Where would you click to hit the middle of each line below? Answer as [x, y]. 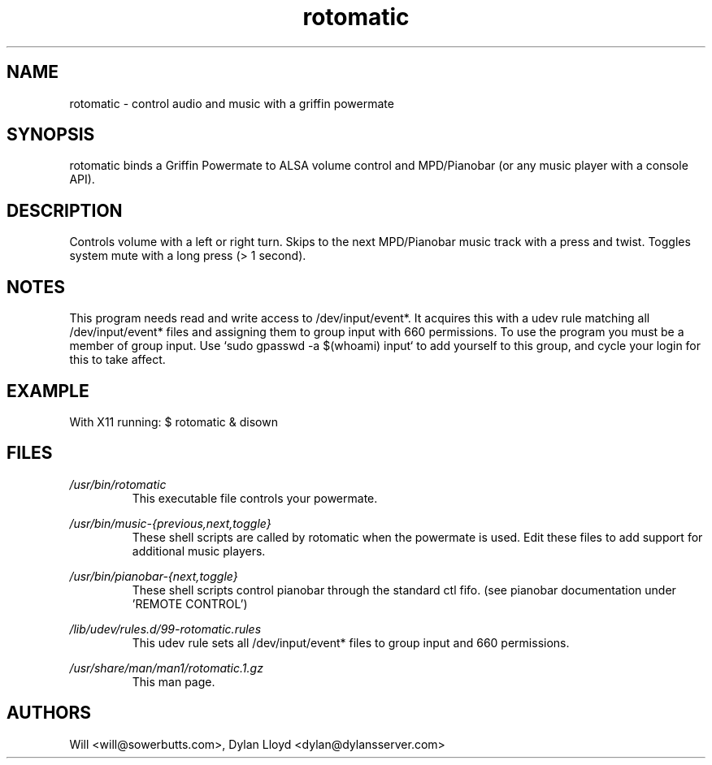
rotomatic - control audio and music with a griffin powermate [232, 103]
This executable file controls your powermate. [255, 498]
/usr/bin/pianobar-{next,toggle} [154, 576]
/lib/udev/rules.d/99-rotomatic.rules [165, 629]
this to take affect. [117, 360]
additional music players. [199, 551]
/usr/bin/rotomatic [118, 484]
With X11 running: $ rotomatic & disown [174, 421]
